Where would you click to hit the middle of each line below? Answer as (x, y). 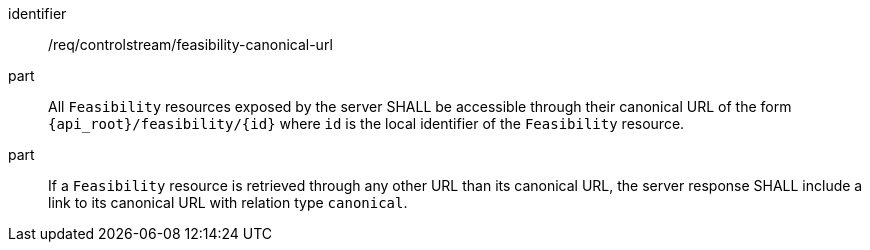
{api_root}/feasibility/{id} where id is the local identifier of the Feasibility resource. (366, 123)
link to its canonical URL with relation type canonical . (228, 202)
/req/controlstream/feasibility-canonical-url (190, 44)
